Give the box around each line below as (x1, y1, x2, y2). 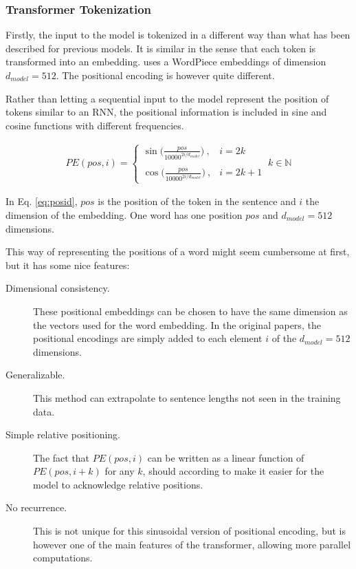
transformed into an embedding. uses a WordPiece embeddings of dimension (5, 54, 326, 69)
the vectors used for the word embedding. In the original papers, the (33, 317, 321, 332)
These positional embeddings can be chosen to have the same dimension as (33, 303, 348, 318)
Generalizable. (5, 367, 65, 382)
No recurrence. (5, 500, 67, 515)
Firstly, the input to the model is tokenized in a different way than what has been (5, 28, 351, 42)
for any (104, 464, 135, 478)
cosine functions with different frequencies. (5, 118, 184, 132)
